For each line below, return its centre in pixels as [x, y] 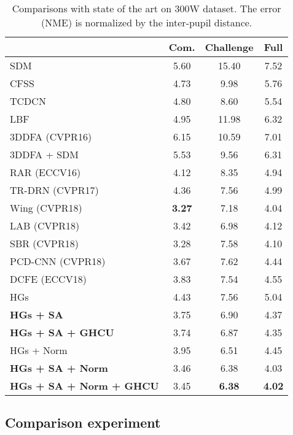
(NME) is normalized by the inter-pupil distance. [147, 22]
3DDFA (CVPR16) [51, 137]
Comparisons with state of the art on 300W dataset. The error [146, 8]
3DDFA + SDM [45, 154]
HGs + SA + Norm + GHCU [84, 386]
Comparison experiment [83, 422]
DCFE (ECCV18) [48, 279]
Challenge [229, 47]
